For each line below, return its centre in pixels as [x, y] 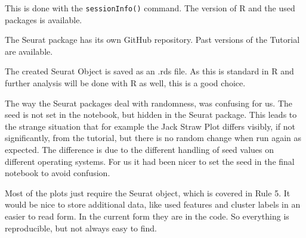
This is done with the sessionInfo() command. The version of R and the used [150, 8]
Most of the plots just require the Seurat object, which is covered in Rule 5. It [148, 192]
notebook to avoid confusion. [58, 173]
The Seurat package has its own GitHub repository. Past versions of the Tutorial [152, 40]
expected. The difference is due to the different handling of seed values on [139, 149]
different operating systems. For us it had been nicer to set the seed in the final [150, 161]
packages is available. [44, 19]
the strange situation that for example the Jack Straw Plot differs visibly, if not [150, 126]
